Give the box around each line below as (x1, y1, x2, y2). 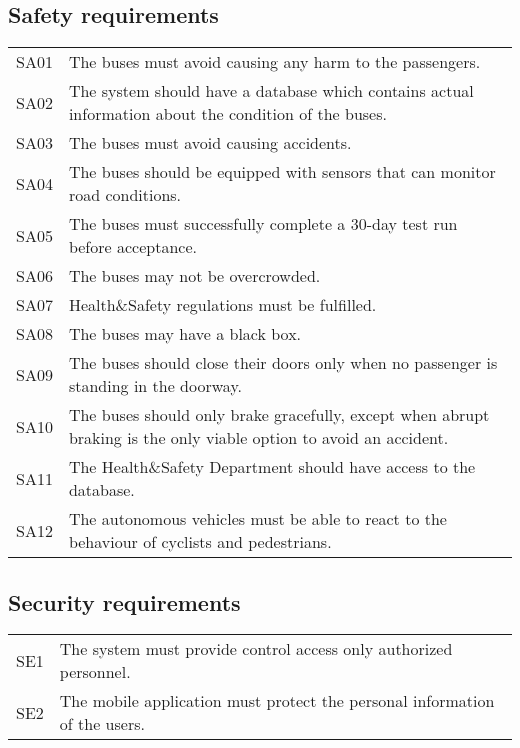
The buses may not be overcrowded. (68, 264, 321, 288)
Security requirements (8, 586, 241, 617)
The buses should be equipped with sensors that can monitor (68, 160, 496, 184)
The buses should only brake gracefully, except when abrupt (68, 403, 490, 427)
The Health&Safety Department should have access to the (68, 455, 476, 479)
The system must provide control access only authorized (59, 637, 453, 661)
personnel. (59, 660, 131, 684)
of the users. (59, 712, 145, 736)
